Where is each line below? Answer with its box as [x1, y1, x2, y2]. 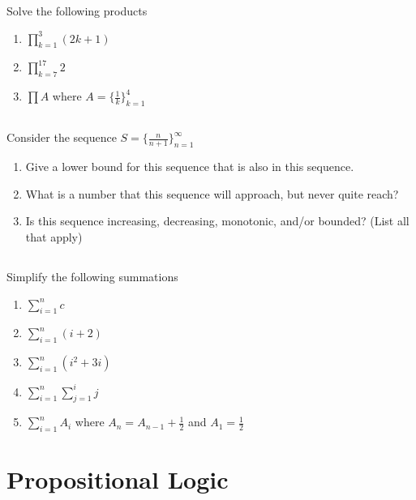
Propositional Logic [6, 463, 229, 496]
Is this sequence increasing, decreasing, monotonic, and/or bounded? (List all [25, 212, 410, 229]
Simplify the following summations [6, 267, 178, 284]
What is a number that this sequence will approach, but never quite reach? [25, 185, 399, 202]
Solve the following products [6, 2, 148, 19]
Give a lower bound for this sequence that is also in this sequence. [25, 158, 354, 175]
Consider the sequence [6, 129, 117, 146]
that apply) [25, 228, 83, 245]
